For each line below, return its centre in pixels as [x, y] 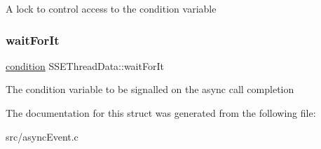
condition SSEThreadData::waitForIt [85, 65]
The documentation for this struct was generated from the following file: [161, 113]
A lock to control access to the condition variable [111, 8]
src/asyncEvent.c [42, 136]
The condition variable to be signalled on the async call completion [150, 89]
